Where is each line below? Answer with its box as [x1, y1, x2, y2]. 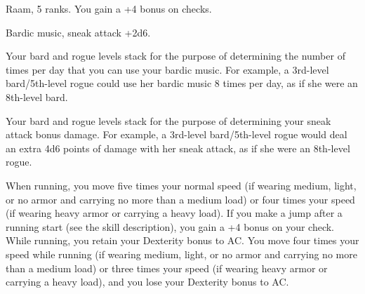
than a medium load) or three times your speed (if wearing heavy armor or [6, 260, 328, 275]
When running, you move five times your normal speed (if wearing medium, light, [6, 178, 357, 192]
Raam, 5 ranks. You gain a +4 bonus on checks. [6, 1, 212, 15]
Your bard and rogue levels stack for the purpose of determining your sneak [6, 113, 331, 128]
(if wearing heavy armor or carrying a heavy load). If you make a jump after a [6, 206, 343, 220]
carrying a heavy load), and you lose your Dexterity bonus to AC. [6, 274, 289, 289]
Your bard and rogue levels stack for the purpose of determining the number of [6, 48, 345, 63]
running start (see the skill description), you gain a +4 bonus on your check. [6, 219, 335, 234]
